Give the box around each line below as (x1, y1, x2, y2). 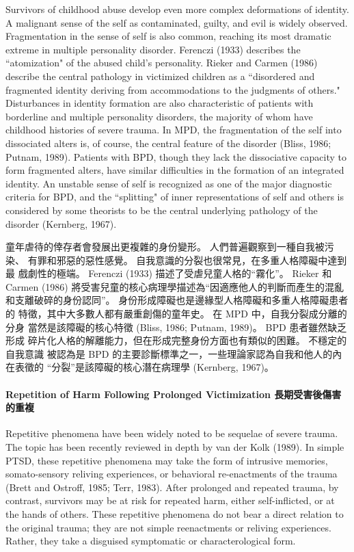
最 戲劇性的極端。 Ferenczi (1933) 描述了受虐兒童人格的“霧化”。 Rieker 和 (5, 266, 332, 280)
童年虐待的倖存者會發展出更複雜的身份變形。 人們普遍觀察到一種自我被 (5, 239, 325, 254)
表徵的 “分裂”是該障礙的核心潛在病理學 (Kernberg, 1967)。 (14, 360, 274, 374)
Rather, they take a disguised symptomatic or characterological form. (5, 534, 296, 548)
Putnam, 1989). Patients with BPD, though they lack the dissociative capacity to (5, 149, 346, 163)
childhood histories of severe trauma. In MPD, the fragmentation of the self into (5, 122, 342, 137)
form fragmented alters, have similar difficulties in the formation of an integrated (5, 163, 344, 177)
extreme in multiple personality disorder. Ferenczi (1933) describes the (5, 42, 301, 56)
